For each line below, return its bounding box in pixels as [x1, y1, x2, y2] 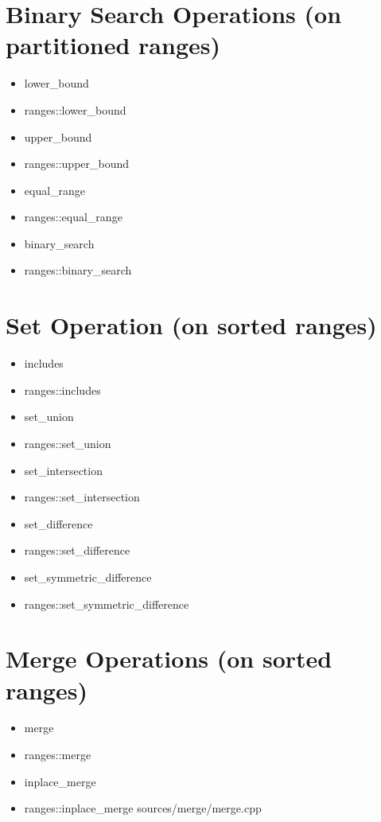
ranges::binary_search [24, 262, 132, 279]
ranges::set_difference [24, 542, 130, 559]
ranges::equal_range [24, 208, 122, 225]
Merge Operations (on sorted [6, 642, 332, 675]
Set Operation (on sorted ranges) [6, 309, 377, 341]
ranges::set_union [24, 434, 111, 451]
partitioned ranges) [6, 29, 220, 61]
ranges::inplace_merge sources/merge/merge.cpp [24, 800, 262, 816]
